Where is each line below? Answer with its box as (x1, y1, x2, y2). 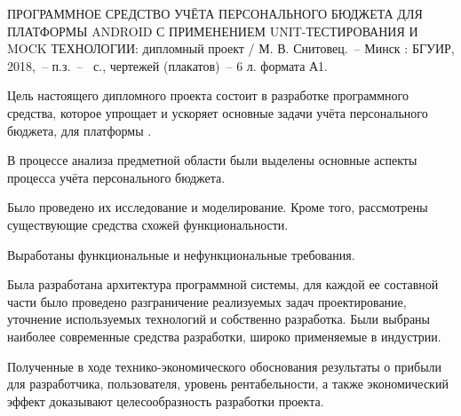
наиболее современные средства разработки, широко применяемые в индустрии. (7, 326, 441, 345)
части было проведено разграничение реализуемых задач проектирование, (7, 292, 407, 310)
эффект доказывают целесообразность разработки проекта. (7, 391, 324, 410)
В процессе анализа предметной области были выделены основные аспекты (7, 151, 417, 169)
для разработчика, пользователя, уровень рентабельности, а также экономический (7, 374, 449, 393)
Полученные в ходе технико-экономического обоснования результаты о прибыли (7, 357, 442, 375)
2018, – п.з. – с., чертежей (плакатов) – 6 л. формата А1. (7, 56, 329, 75)
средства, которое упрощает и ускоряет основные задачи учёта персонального (7, 103, 428, 122)
